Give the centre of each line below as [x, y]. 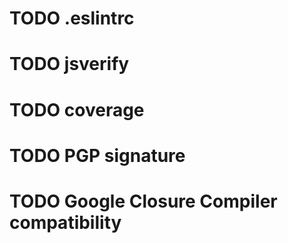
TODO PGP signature [97, 155]
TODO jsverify [69, 64]
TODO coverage [77, 109]
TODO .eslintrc [72, 18]
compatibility [65, 222]
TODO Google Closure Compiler [143, 201]
